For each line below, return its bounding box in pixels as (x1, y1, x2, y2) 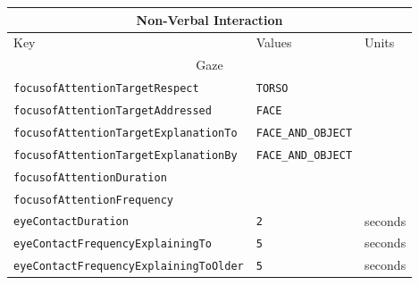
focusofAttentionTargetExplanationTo (13, 126, 238, 139)
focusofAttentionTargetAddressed (13, 104, 212, 117)
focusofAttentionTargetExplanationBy (13, 148, 238, 162)
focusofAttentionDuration (13, 171, 167, 184)
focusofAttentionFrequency (13, 193, 173, 206)
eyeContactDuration (13, 215, 129, 229)
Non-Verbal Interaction (136, 10, 283, 29)
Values (256, 33, 292, 52)
